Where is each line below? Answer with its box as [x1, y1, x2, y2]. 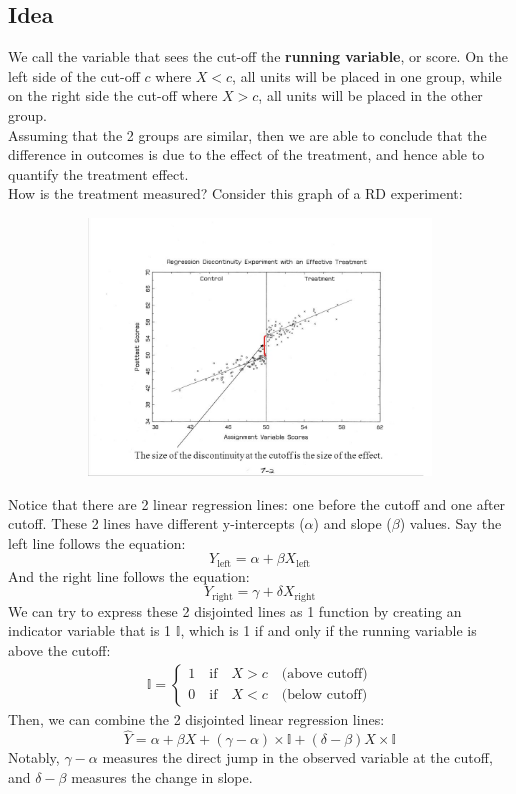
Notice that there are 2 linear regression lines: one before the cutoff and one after [8, 493, 506, 514]
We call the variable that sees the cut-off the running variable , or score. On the [8, 46, 508, 67]
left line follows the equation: [8, 532, 186, 553]
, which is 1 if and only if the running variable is [180, 620, 477, 641]
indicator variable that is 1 [8, 620, 172, 641]
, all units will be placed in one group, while [232, 65, 502, 86]
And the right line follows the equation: [8, 565, 250, 586]
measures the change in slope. [71, 767, 253, 788]
